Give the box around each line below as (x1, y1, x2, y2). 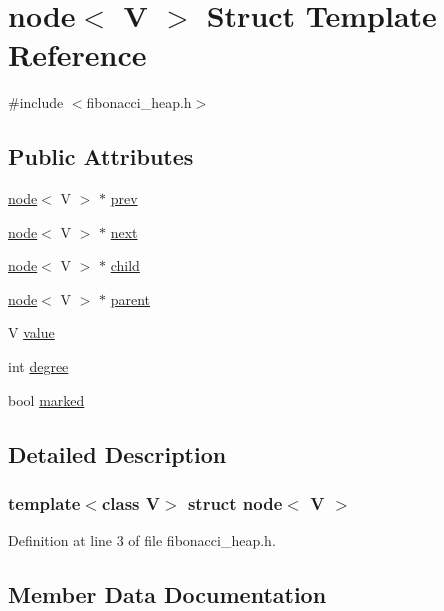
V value (8, 322, 55, 343)
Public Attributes (8, 141, 194, 172)
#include (8, 92, 64, 113)
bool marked (8, 389, 85, 410)
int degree (8, 356, 69, 377)
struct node (187, 490, 283, 515)
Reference (8, 34, 147, 75)
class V (101, 490, 161, 515)
